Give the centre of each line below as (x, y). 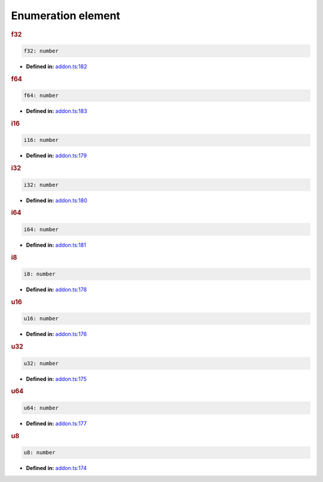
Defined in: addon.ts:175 (56, 379)
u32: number (41, 363)
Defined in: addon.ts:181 (56, 245)
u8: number (39, 453)
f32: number (41, 51)
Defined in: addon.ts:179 (56, 156)
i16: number (41, 140)
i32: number (41, 185)
